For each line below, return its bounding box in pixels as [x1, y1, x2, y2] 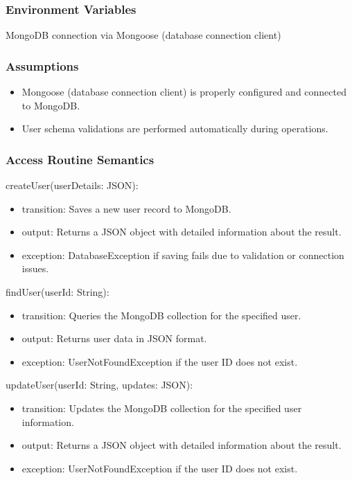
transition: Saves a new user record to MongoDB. [21, 201, 231, 215]
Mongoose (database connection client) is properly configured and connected [21, 85, 346, 99]
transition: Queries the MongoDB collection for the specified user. [21, 308, 301, 322]
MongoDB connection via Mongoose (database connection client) [6, 28, 281, 42]
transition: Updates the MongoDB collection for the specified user [21, 400, 302, 415]
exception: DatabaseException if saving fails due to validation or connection [21, 247, 344, 262]
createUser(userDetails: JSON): [6, 178, 139, 193]
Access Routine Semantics [6, 150, 155, 168]
